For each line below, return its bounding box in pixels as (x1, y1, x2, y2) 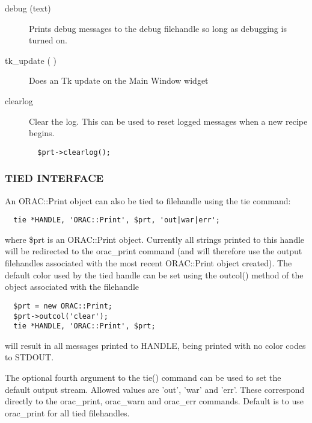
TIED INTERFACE (5, 171, 104, 186)
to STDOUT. (5, 351, 54, 363)
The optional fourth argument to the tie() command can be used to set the (5, 371, 281, 383)
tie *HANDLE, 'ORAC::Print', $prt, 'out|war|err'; (13, 216, 220, 225)
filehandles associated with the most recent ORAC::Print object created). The (5, 257, 292, 269)
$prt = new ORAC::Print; (13, 301, 112, 310)
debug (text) (5, 2, 51, 14)
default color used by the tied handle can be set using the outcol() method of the (5, 268, 304, 281)
